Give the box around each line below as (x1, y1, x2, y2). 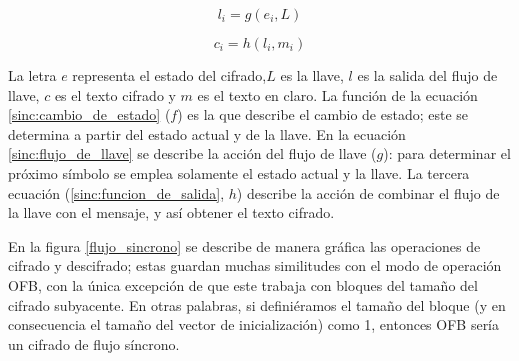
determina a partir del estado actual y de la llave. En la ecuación (8, 123, 406, 144)
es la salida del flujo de (357, 65, 498, 85)
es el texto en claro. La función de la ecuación (197, 84, 478, 105)
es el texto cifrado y (54, 84, 176, 105)
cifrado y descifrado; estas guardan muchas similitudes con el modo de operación (8, 255, 502, 276)
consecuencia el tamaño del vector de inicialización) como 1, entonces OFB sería (8, 314, 500, 335)
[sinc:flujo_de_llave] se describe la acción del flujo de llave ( (8, 143, 377, 164)
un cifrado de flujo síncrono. (8, 333, 180, 354)
